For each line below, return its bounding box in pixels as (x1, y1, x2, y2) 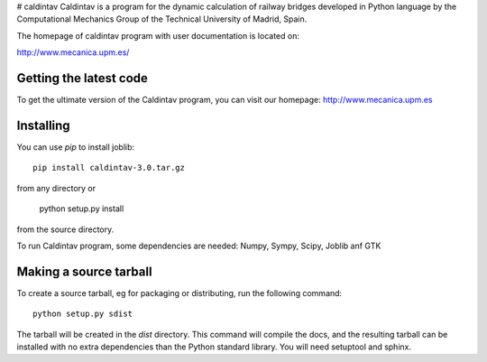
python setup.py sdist (32, 309, 133, 320)
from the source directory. (16, 224, 115, 235)
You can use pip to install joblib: (16, 141, 135, 153)
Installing (16, 117, 71, 133)
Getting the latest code (16, 70, 149, 86)
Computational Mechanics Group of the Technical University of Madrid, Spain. (16, 14, 308, 24)
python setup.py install (39, 203, 124, 214)
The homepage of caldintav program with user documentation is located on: (16, 30, 299, 41)
